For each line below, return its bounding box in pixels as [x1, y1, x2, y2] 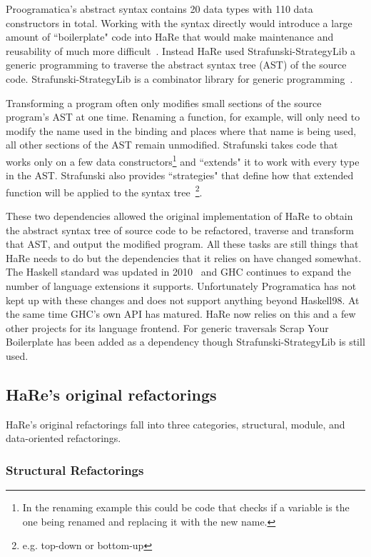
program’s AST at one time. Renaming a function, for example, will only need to [6, 109, 360, 124]
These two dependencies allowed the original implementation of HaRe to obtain [6, 209, 353, 224]
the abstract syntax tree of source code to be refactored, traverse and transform [6, 222, 354, 237]
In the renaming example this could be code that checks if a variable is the [22, 500, 350, 515]
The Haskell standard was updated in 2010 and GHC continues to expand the [6, 264, 351, 279]
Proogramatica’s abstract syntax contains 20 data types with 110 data [6, 1, 313, 16]
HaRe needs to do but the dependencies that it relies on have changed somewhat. [6, 250, 362, 265]
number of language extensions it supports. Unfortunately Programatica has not [6, 278, 357, 293]
